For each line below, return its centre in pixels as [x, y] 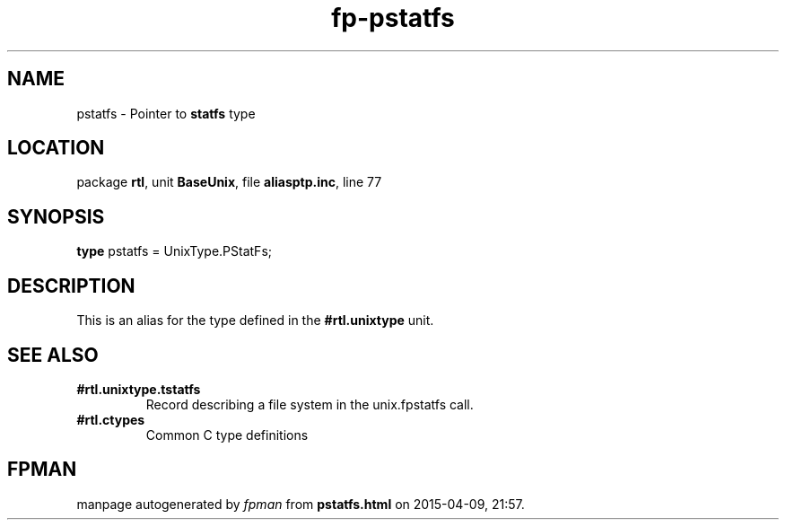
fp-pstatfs [393, 18]
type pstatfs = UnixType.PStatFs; [175, 251]
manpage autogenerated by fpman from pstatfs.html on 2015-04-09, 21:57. [301, 504]
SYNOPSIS [56, 216]
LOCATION [56, 148]
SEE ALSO [53, 355]
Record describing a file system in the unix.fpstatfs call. [310, 404]
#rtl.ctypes [111, 419]
